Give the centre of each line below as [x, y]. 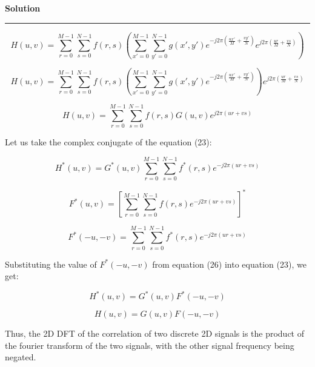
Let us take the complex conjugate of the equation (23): [108, 142]
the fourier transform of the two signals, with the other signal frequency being [150, 345]
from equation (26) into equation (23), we [229, 264]
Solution [23, 8]
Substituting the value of [51, 264]
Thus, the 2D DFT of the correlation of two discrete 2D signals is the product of [155, 333]
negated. [21, 357]
